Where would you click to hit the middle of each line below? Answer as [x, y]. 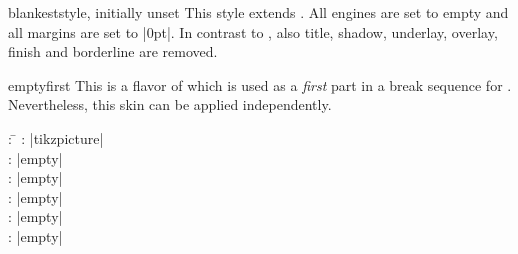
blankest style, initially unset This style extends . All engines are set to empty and [258, 12]
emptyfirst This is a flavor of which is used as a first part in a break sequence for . [260, 84]
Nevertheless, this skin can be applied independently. [170, 104]
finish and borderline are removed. [113, 51]
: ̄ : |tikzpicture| [56, 137]
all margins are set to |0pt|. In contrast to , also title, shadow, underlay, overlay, [253, 31]
